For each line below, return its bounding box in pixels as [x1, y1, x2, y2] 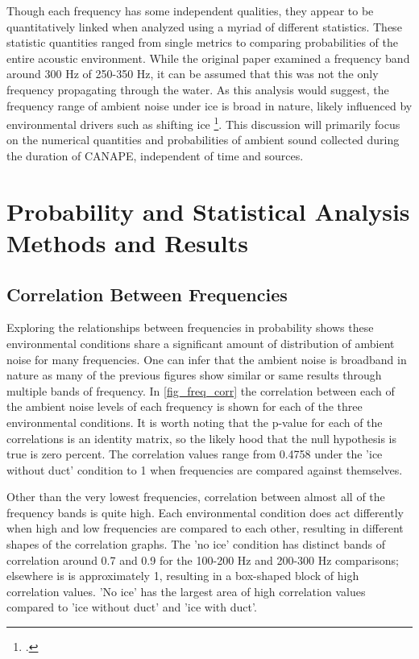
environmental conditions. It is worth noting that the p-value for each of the [6, 413, 383, 430]
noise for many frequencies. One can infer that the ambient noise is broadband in [6, 350, 407, 367]
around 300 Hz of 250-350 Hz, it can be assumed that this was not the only [6, 65, 379, 82]
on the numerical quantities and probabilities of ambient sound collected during [6, 131, 400, 148]
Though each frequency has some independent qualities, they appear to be [6, 2, 374, 19]
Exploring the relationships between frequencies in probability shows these [6, 319, 374, 336]
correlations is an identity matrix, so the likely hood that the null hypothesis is [6, 429, 396, 446]
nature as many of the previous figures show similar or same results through [6, 367, 382, 383]
